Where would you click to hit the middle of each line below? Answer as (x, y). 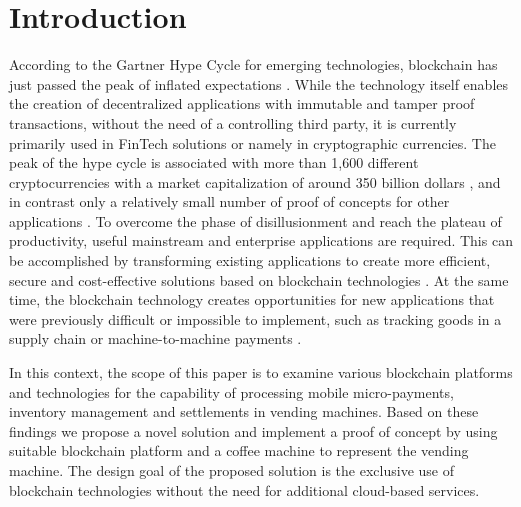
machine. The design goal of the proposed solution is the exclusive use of (231, 470)
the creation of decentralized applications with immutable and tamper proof (242, 103)
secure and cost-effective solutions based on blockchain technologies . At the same (259, 279)
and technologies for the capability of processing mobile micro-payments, (231, 391)
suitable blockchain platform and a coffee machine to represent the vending (239, 450)
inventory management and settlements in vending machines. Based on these (244, 411)
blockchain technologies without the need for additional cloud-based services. (244, 489)
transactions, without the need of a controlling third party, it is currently (233, 122)
